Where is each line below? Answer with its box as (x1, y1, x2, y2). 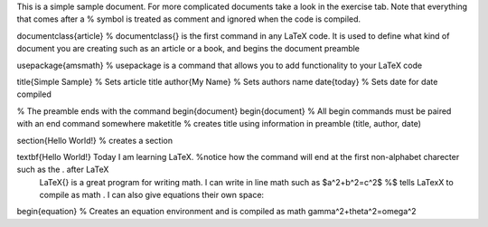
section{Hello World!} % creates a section (16, 135, 174, 146)
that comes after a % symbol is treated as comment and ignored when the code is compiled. (16, 14, 361, 24)
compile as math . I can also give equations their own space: (39, 190, 265, 201)
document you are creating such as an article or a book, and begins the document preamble (16, 43, 361, 54)
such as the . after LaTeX (16, 164, 109, 175)
